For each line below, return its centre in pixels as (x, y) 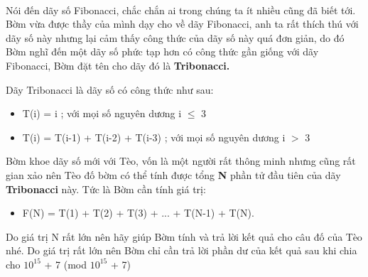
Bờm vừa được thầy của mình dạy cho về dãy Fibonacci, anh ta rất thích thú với (182, 24)
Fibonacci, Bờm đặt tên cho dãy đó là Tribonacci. (118, 65)
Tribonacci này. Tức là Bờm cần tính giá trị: (106, 189)
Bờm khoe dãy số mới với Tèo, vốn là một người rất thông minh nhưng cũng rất (181, 161)
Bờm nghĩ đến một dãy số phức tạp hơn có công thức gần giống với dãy (162, 51)
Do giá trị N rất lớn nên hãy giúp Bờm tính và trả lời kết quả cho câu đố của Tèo (184, 236)
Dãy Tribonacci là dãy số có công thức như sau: (110, 89)
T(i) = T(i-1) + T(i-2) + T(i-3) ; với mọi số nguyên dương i (154, 137)
